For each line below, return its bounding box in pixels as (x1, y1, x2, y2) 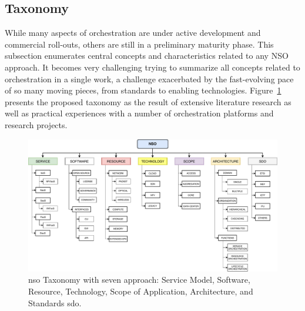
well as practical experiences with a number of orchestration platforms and (5, 107, 274, 119)
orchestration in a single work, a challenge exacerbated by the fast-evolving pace (5, 72, 294, 85)
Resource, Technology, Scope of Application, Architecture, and (28, 285, 253, 297)
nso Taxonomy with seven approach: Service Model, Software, (28, 273, 250, 286)
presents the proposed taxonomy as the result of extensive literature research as (5, 95, 291, 108)
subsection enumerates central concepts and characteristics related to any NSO (5, 49, 289, 62)
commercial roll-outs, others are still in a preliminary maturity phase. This (5, 38, 274, 50)
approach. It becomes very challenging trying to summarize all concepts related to (5, 61, 300, 73)
